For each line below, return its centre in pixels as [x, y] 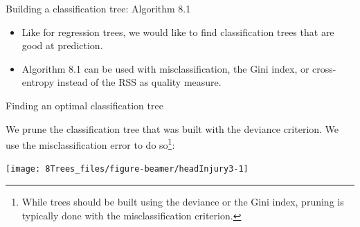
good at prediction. [62, 45]
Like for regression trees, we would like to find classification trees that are [178, 31]
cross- [324, 68]
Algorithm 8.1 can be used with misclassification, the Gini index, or [165, 68]
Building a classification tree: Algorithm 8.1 [98, 8]
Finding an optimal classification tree [84, 105]
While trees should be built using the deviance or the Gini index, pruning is [183, 202]
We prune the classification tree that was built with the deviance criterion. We [172, 128]
